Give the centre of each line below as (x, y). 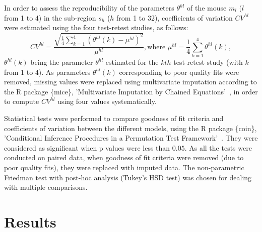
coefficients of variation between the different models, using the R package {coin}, (130, 128)
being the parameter (62, 62)
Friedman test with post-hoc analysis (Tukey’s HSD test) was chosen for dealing (128, 177)
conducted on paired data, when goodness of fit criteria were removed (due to (124, 157)
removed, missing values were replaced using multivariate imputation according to (130, 82)
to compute (22, 101)
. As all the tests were (218, 147)
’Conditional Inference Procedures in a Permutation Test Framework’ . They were (131, 138)
